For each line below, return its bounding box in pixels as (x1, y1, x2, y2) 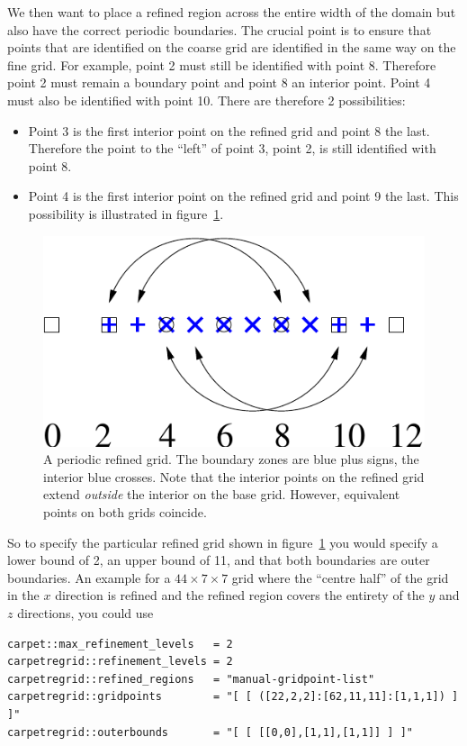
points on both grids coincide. (43, 503, 207, 522)
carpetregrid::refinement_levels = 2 (7, 655, 233, 669)
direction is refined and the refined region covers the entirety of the (55, 586, 425, 605)
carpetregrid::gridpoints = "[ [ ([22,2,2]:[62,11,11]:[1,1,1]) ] (7, 690, 459, 704)
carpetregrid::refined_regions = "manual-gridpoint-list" (7, 672, 375, 686)
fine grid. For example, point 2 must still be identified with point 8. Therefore (7, 55, 436, 74)
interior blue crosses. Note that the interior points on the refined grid (43, 467, 425, 486)
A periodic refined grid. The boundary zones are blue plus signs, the (43, 450, 419, 469)
